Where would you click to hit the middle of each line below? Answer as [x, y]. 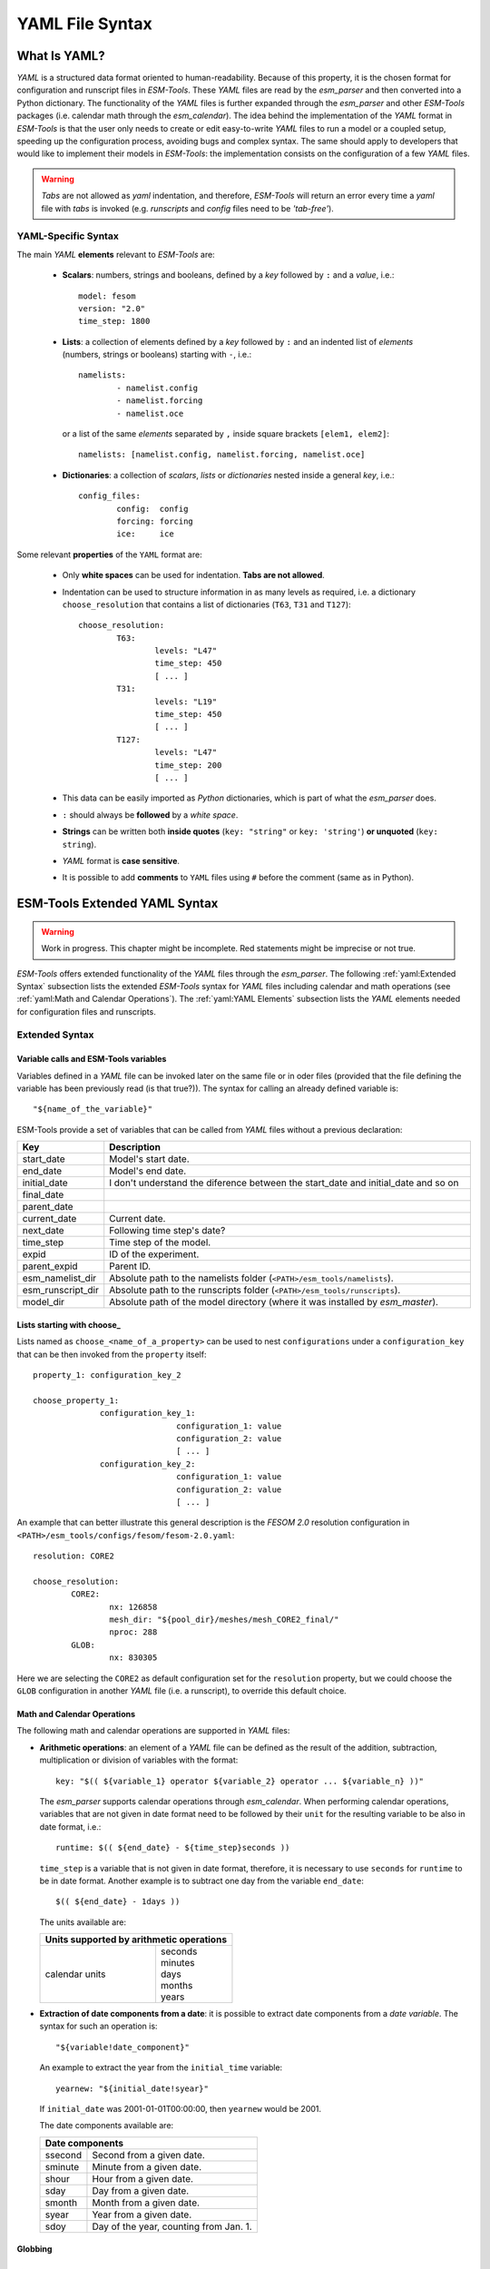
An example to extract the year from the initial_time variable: [161, 2068]
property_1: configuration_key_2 [107, 1375]
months [176, 1986]
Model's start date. [149, 1159]
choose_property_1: [76, 1400]
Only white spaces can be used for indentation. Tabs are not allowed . [194, 575]
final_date [43, 1195]
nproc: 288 [133, 1632]
